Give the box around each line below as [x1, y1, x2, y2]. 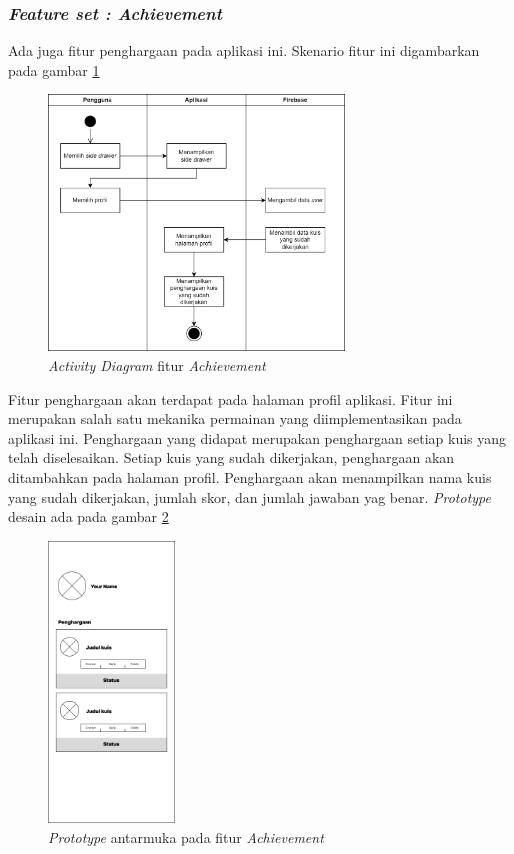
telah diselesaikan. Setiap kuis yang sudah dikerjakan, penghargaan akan [8, 447, 455, 468]
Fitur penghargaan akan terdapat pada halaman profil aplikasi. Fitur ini [8, 388, 453, 409]
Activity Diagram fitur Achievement [48, 355, 266, 376]
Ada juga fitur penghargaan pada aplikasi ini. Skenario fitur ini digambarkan [8, 40, 480, 61]
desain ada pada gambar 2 [8, 506, 169, 527]
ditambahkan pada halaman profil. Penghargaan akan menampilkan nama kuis [8, 467, 492, 488]
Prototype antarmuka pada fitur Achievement [48, 827, 324, 848]
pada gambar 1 [8, 59, 100, 80]
